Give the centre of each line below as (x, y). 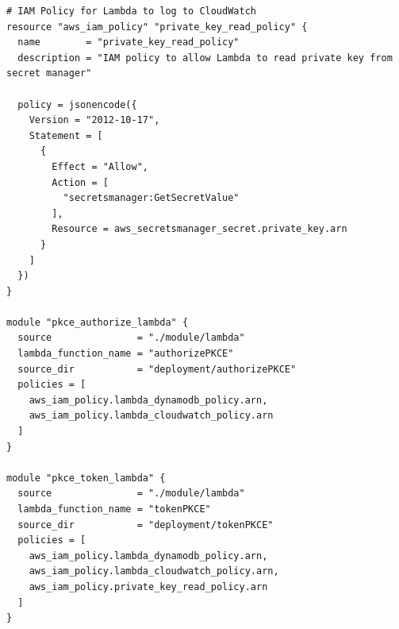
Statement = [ (66, 135)
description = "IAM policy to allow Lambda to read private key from (205, 58)
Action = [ (80, 182)
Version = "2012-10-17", (94, 120)
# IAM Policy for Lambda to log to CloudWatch (131, 11)
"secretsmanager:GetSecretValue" (151, 198)
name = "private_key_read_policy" (129, 42)
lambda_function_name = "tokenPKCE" (114, 509)
